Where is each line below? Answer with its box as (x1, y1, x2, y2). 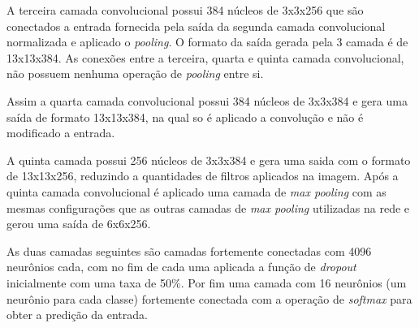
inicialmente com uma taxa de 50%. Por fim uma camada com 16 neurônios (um (6, 274, 407, 291)
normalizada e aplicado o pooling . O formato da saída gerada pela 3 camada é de (6, 33, 408, 50)
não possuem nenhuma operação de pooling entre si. (6, 65, 264, 82)
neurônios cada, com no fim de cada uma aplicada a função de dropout (6, 258, 356, 275)
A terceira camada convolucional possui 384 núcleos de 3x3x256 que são (6, 2, 364, 18)
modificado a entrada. (6, 124, 115, 141)
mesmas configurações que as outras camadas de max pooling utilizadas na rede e (6, 199, 410, 216)
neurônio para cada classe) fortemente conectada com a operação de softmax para (6, 290, 413, 307)
